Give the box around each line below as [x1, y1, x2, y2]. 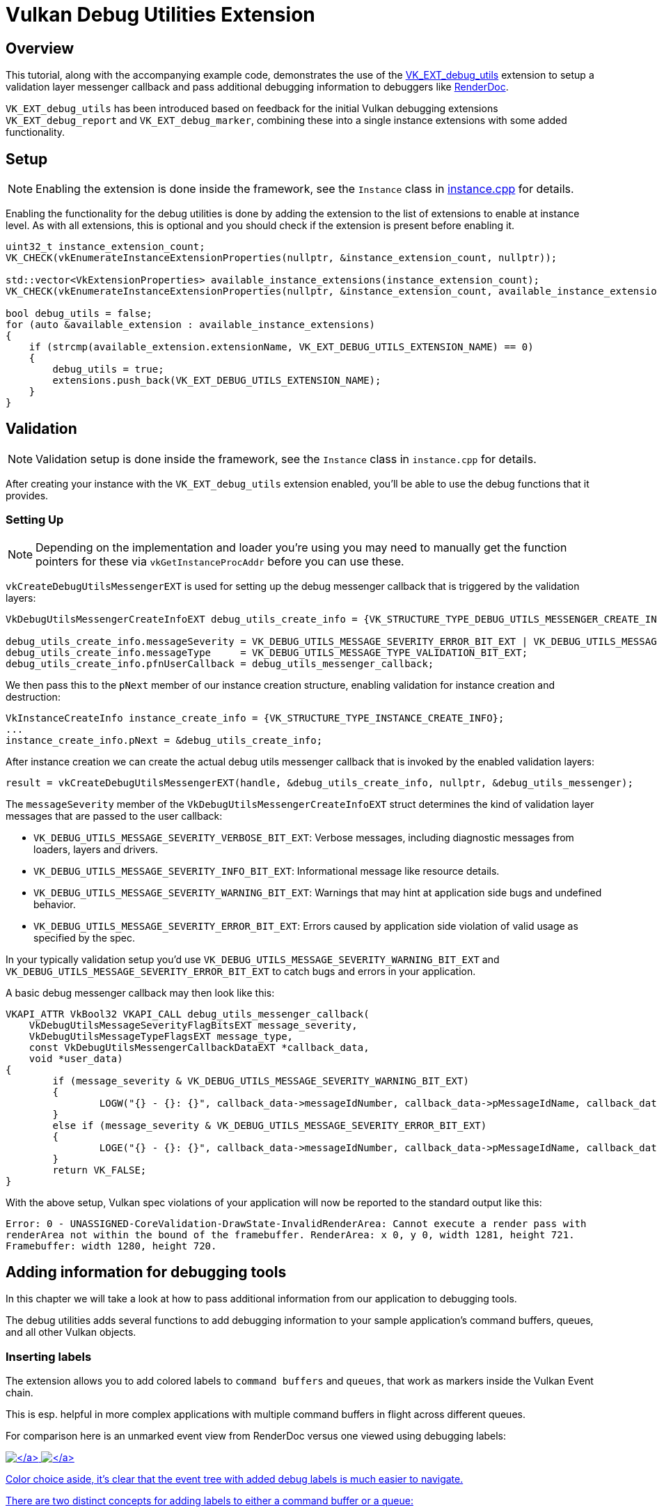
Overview [6, 39, 74, 57]
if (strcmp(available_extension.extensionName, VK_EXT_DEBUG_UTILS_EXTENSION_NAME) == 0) [29, 341, 534, 353]
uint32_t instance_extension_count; [6, 241, 205, 253]
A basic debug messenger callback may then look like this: [6, 986, 275, 999]
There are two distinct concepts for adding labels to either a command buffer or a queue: [6, 1495, 413, 1507]
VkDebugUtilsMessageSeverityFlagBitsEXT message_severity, [29, 1019, 358, 1031]
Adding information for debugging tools [6, 1263, 287, 1281]
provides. [6, 489, 49, 501]
